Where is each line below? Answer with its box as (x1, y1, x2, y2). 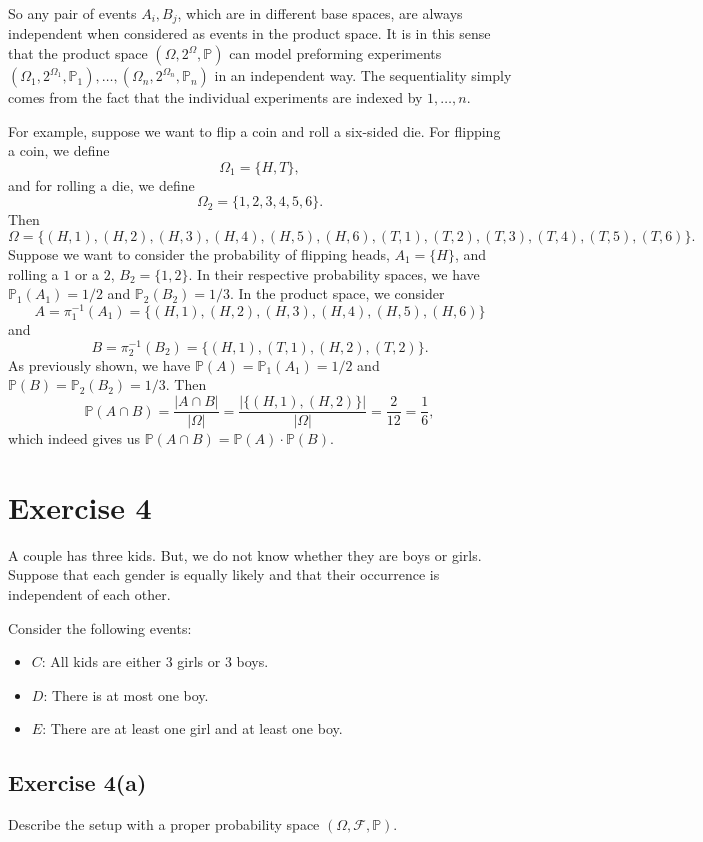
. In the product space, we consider (229, 283, 445, 304)
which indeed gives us (8, 428, 140, 449)
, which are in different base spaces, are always (177, 3, 463, 23)
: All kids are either (41, 651, 161, 672)
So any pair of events (8, 3, 137, 23)
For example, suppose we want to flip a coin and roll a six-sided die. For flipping (8, 120, 501, 141)
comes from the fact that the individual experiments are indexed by (8, 87, 423, 108)
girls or (177, 651, 221, 672)
